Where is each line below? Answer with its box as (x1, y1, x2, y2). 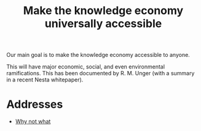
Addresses (6, 97, 63, 111)
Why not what (15, 118, 51, 125)
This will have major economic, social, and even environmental (6, 63, 165, 70)
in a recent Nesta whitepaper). (6, 76, 84, 83)
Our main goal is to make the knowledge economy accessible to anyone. (6, 51, 191, 59)
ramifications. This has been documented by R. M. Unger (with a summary (6, 70, 195, 77)
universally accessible (44, 17, 162, 31)
